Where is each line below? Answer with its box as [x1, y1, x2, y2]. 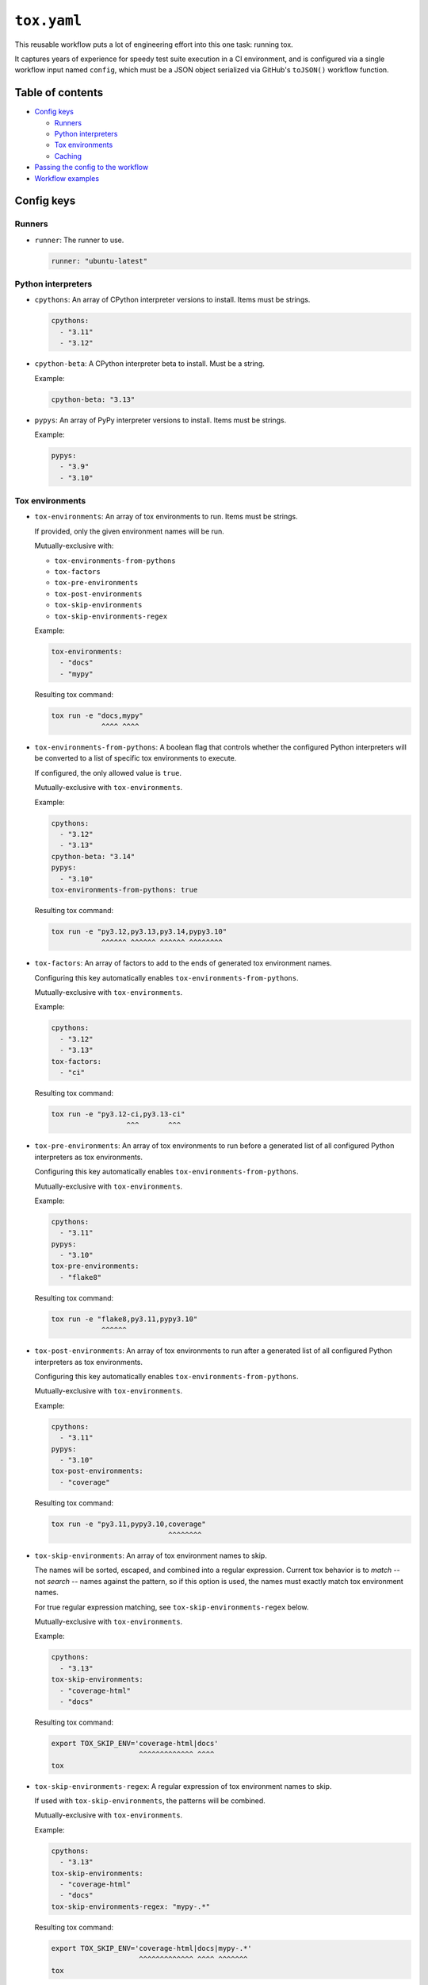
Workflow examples [34, 173, 99, 183]
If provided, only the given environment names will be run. [34, 526, 225, 536]
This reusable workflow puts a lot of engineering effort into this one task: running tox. [14, 40, 293, 49]
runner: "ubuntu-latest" [51, 256, 148, 265]
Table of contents [14, 86, 103, 99]
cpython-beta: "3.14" [51, 852, 136, 861]
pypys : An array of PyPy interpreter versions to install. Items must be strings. [34, 415, 287, 425]
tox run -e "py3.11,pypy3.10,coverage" [51, 1519, 206, 1528]
